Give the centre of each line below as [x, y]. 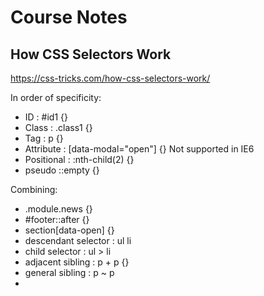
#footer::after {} [57, 219]
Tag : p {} [44, 138]
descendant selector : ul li [78, 240]
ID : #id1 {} [46, 117]
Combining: [34, 189]
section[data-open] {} [69, 230]
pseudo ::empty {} [62, 170]
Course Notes [69, 17]
